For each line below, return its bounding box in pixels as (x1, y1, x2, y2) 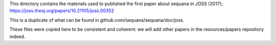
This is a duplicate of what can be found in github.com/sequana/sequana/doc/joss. (9, 17, 185, 23)
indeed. (9, 33, 26, 39)
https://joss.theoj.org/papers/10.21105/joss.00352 (9, 8, 114, 14)
